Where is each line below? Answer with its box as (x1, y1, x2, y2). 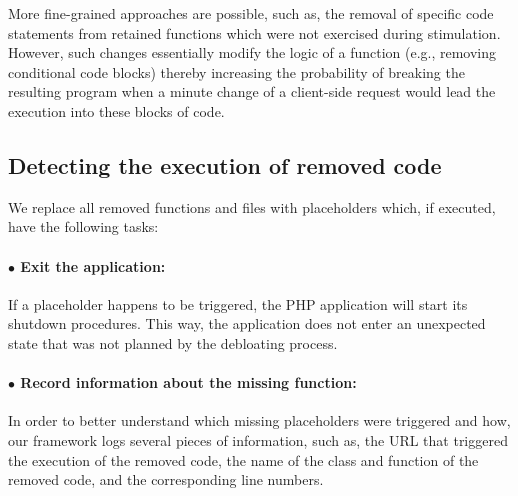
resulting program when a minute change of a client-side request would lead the (8, 81, 496, 102)
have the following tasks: (8, 216, 159, 237)
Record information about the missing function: (20, 372, 357, 393)
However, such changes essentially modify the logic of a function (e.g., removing (8, 42, 497, 63)
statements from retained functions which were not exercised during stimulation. (8, 22, 501, 43)
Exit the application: (20, 255, 166, 276)
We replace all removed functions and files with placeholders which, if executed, (8, 196, 496, 217)
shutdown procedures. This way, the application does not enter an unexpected (8, 313, 486, 334)
